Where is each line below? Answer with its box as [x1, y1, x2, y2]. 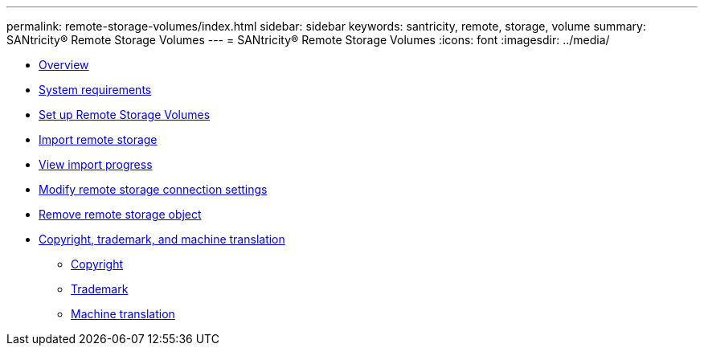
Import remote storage [39, 133, 158, 146]
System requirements [39, 83, 152, 96]
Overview [39, 58, 89, 72]
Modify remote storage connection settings [39, 182, 268, 196]
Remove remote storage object [39, 207, 202, 221]
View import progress [39, 158, 153, 171]
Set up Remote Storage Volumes [39, 108, 211, 121]
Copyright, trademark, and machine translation [39, 232, 285, 246]
